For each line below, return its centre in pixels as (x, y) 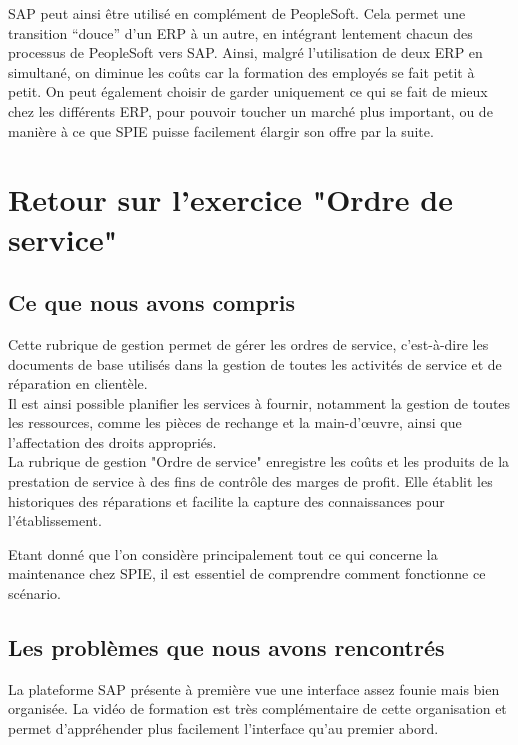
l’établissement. (55, 520)
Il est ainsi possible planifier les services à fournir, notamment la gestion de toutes (259, 402)
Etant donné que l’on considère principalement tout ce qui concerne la (223, 553)
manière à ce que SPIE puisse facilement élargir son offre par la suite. (221, 130)
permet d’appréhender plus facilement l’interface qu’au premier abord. (223, 728)
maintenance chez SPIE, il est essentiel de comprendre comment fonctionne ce (247, 573)
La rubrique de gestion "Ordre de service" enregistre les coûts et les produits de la (259, 461)
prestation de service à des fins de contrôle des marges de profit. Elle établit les (250, 481)
